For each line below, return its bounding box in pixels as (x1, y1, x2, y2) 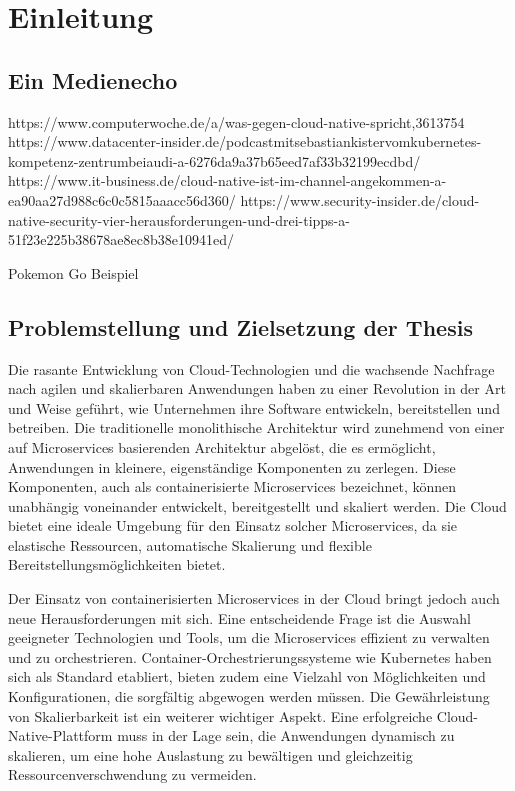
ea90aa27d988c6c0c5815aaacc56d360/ (8, 189, 236, 210)
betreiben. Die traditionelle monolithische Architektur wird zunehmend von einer (8, 417, 505, 438)
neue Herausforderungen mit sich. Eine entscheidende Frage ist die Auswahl (8, 607, 471, 628)
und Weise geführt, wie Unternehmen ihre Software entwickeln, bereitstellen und (8, 397, 500, 418)
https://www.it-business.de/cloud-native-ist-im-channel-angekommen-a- (8, 170, 447, 191)
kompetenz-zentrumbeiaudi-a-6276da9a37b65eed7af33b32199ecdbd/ (8, 150, 421, 171)
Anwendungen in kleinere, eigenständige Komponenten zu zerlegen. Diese (8, 456, 456, 477)
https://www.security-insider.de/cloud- (240, 189, 480, 210)
